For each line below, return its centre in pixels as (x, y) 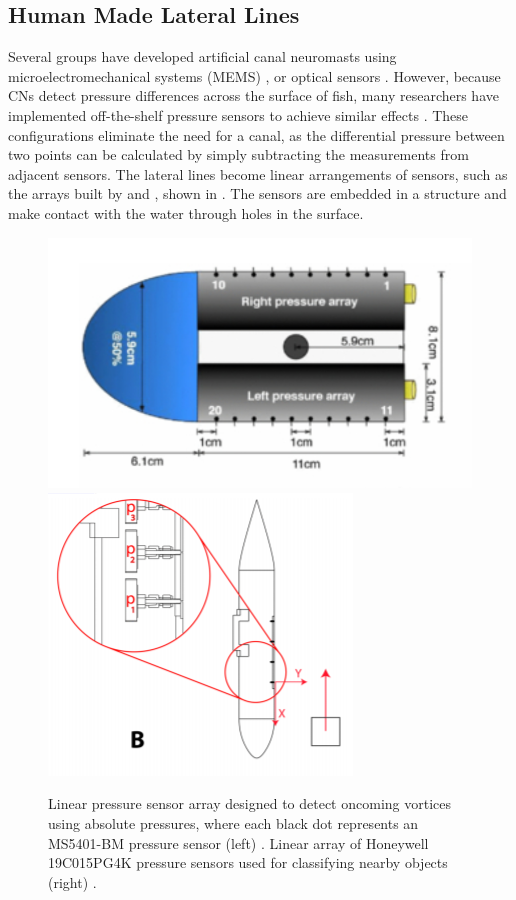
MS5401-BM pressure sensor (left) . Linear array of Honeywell (238, 842)
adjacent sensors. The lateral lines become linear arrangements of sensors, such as (258, 173)
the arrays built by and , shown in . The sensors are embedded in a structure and (257, 193)
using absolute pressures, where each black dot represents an (233, 823)
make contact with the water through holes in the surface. (186, 212)
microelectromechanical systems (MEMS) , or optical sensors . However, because (254, 75)
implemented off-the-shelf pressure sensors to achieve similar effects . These (238, 114)
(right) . (72, 881)
